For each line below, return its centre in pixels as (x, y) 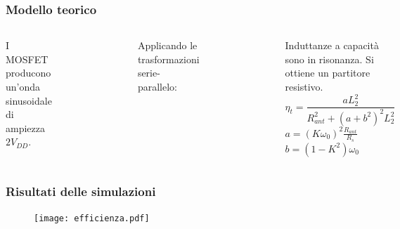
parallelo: (157, 86)
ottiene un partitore (328, 73)
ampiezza (25, 127)
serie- (149, 73)
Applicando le (167, 45)
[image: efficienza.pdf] (92, 218)
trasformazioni (168, 59)
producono (28, 73)
